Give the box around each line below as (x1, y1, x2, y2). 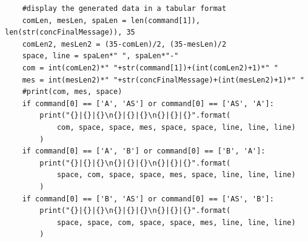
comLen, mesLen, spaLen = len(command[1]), (22, 16, 201, 25)
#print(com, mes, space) (22, 87, 122, 96)
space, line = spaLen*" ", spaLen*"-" (22, 52, 179, 61)
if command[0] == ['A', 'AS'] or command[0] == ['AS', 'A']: (22, 99, 274, 108)
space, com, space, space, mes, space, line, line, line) (56, 170, 296, 180)
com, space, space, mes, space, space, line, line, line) (56, 123, 296, 132)
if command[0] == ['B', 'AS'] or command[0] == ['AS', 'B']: (22, 194, 274, 203)
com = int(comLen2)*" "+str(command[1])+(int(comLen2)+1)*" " (22, 63, 279, 72)
